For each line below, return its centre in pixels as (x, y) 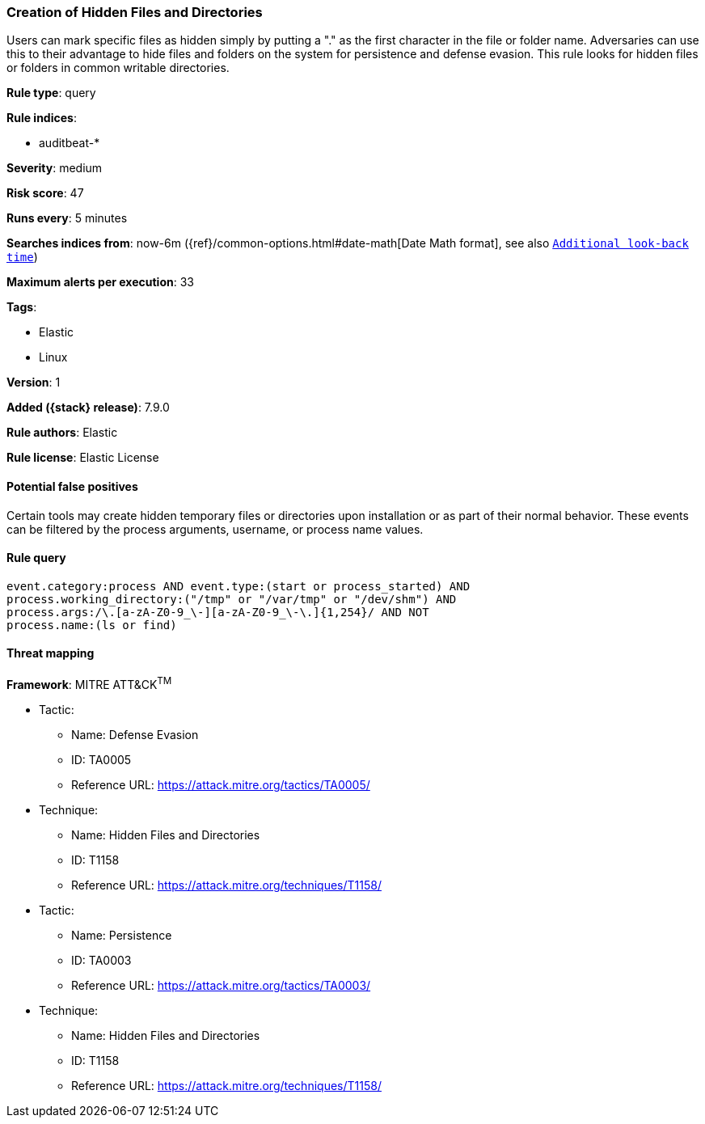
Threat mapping (51, 653)
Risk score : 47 (45, 193)
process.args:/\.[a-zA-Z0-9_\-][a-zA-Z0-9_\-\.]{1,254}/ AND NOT (218, 612)
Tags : (22, 307)
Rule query (36, 558)
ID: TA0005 (101, 759)
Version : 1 (34, 382)
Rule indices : (42, 118)
